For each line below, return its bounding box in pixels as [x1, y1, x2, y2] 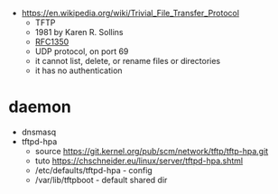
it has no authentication [34, 65, 123, 76]
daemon [8, 97, 71, 117]
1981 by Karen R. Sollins [34, 27, 124, 37]
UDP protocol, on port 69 [34, 46, 129, 57]
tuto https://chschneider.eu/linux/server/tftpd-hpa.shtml [34, 155, 244, 166]
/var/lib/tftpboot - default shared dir [34, 174, 168, 185]
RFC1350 [34, 36, 69, 47]
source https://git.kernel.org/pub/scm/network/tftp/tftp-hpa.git [34, 145, 269, 156]
